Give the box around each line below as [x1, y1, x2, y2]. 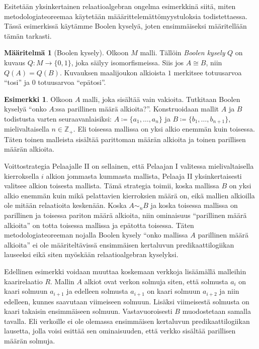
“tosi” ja [4, 77, 30, 87]
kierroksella [4, 170, 39, 181]
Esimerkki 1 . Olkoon [4, 93, 73, 104]
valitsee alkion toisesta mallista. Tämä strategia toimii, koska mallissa [4, 180, 219, 191]
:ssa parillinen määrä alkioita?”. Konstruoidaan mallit [54, 103, 219, 114]
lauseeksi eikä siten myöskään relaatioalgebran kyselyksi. [4, 249, 179, 260]
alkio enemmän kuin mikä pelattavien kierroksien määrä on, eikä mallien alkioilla [4, 190, 255, 200]
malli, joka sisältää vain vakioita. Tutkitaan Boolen [82, 93, 240, 104]
